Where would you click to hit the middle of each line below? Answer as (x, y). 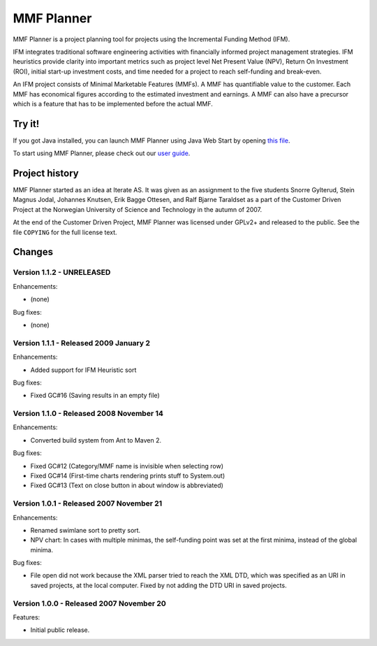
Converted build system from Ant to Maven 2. (96, 440)
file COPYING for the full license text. (65, 232)
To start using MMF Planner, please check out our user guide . (102, 153)
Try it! (26, 123)
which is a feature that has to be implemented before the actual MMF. (113, 103)
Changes (33, 252)
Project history (46, 173)
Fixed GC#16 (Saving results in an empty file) (95, 396)
